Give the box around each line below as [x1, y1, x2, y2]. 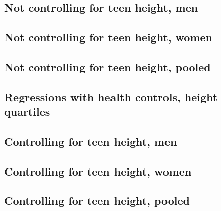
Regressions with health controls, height [4, 89, 218, 104]
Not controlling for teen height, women [4, 29, 213, 45]
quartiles [4, 104, 50, 119]
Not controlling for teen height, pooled [4, 59, 211, 74]
